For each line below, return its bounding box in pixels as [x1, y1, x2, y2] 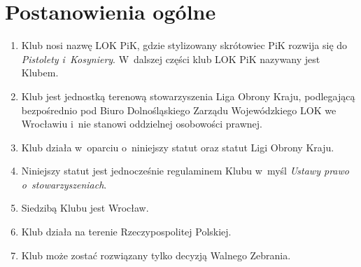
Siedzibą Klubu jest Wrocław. [21, 200, 149, 215]
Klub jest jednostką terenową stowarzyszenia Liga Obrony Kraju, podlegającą [21, 88, 355, 103]
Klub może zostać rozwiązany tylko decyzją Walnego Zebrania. [21, 247, 291, 262]
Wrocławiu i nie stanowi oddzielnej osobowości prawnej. [21, 116, 262, 131]
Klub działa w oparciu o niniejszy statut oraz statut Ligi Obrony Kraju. [21, 139, 334, 154]
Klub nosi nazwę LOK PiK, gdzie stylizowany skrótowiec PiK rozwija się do [21, 38, 348, 53]
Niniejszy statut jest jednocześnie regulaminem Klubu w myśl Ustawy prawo [21, 163, 349, 178]
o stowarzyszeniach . [21, 177, 107, 191]
